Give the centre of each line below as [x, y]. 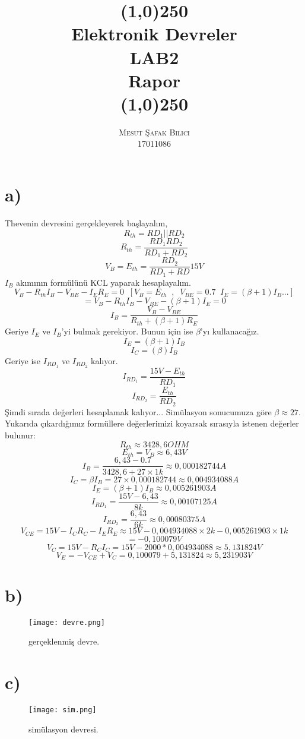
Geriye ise [23, 360]
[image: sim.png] [63, 710]
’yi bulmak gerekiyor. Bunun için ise [127, 331]
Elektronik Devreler [154, 34]
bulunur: [20, 435]
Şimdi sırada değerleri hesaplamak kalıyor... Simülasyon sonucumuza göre [138, 411]
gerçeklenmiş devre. [64, 641]
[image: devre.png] [67, 622]
